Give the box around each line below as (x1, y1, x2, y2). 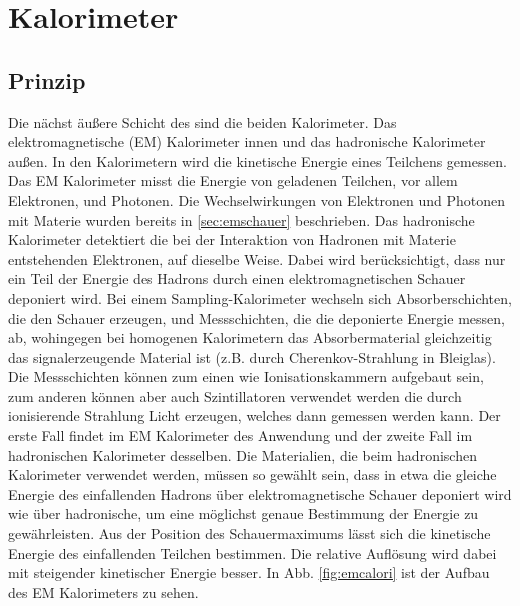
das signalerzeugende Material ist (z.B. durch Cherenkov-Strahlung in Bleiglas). (8, 346, 496, 367)
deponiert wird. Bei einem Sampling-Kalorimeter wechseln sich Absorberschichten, (8, 287, 512, 308)
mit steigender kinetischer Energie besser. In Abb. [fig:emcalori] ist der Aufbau (8, 562, 490, 583)
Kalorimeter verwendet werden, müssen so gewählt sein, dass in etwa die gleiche (8, 464, 497, 485)
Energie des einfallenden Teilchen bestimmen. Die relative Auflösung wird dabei (8, 542, 497, 563)
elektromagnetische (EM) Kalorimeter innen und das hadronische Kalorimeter (8, 131, 486, 152)
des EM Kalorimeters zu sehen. (8, 581, 199, 602)
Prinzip (8, 64, 86, 95)
